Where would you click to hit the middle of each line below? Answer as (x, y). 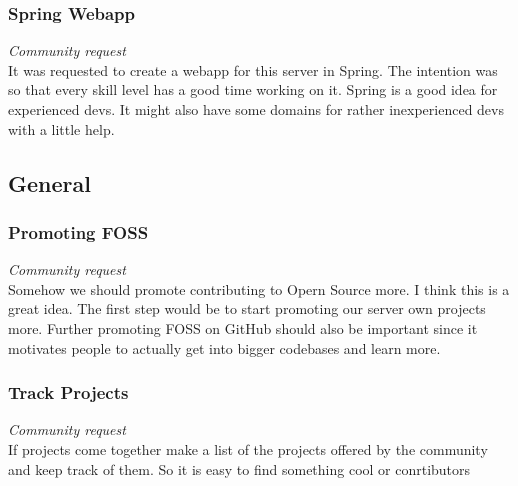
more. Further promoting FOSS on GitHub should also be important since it (243, 327)
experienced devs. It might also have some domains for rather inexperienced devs (256, 109)
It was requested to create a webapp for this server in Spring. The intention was (253, 69)
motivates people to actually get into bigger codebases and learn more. (224, 347)
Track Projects (68, 392)
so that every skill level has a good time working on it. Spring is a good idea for (253, 89)
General (49, 182)
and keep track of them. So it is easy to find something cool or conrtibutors (239, 468)
